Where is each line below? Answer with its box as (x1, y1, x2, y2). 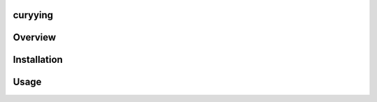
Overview (13, 31, 57, 43)
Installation (13, 54, 63, 66)
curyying (13, 9, 54, 21)
